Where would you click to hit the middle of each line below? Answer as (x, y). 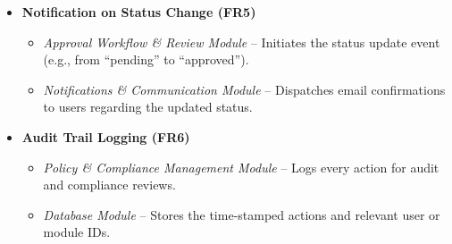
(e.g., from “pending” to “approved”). (146, 59)
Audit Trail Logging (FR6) (106, 136)
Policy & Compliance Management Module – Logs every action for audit (241, 167)
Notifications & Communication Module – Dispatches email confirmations (244, 89)
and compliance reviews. (109, 185)
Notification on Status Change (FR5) (139, 12)
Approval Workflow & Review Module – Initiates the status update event (242, 42)
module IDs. (77, 232)
